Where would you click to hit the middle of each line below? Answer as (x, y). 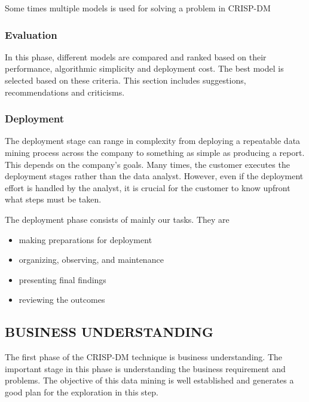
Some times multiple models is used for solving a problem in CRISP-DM (138, 8)
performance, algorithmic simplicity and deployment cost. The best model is (144, 68)
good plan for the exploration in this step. (82, 392)
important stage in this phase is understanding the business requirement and (145, 368)
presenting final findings (62, 279)
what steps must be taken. (53, 199)
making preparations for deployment (85, 239)
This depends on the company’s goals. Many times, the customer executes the (147, 164)
